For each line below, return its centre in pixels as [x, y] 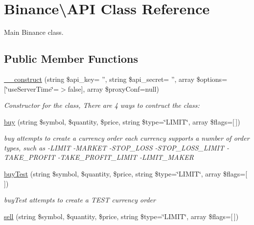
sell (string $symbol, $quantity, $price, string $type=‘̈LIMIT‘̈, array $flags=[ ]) [121, 216]
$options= [212, 79]
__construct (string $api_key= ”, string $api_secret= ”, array [99, 79]
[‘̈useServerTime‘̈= [32, 88]
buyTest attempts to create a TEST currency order [80, 200]
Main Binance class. [34, 32]
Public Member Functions [71, 59]
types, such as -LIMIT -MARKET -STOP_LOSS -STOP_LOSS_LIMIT [114, 147]
